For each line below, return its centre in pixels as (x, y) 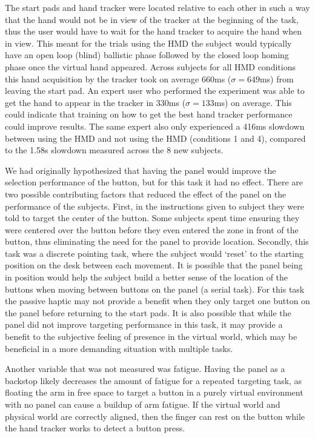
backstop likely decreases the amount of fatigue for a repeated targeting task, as (154, 380)
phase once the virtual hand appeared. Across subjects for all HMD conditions (150, 66)
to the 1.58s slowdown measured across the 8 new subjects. (114, 150)
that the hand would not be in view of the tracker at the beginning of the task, (152, 19)
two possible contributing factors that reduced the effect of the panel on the (146, 194)
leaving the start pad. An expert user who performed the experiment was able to (155, 91)
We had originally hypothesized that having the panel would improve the (141, 170)
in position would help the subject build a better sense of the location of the (147, 277)
